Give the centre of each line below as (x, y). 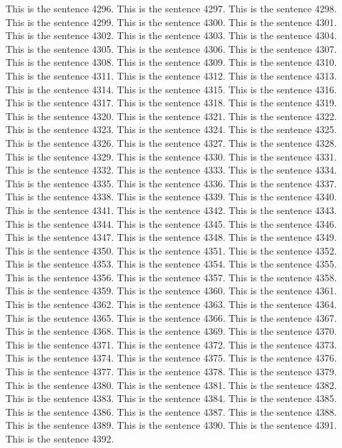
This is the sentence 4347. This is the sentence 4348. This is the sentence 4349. (171, 237)
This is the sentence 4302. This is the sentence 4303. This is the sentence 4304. (171, 35)
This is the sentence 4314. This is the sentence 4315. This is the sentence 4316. (171, 89)
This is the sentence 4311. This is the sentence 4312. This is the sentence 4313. (171, 75)
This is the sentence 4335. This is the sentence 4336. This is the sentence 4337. (171, 183)
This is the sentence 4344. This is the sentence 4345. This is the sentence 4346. (171, 223)
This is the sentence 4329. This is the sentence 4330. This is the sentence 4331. (171, 156)
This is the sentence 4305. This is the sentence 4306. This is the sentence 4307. (171, 48)
